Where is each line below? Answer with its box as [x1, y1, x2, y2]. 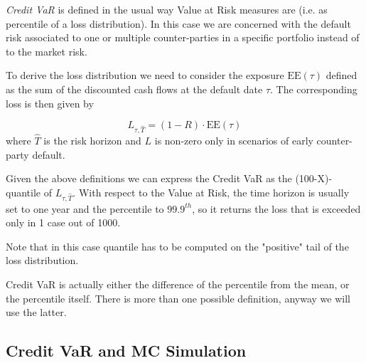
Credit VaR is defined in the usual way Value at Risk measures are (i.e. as [6, 2, 328, 16]
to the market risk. [6, 43, 87, 58]
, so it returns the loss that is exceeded [192, 201, 361, 216]
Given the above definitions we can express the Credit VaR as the [6, 171, 292, 186]
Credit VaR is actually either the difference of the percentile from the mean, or [6, 277, 350, 292]
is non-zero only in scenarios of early [154, 133, 313, 148]
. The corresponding [270, 81, 357, 96]
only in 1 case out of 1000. [6, 215, 121, 230]
